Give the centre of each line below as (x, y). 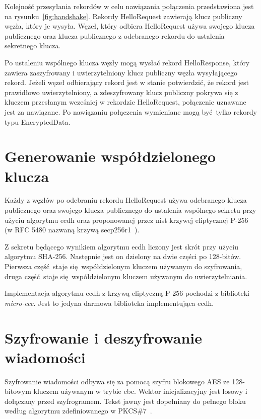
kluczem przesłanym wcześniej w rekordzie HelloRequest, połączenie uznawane (125, 102)
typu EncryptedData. (38, 121)
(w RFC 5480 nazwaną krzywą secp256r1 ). (72, 230)
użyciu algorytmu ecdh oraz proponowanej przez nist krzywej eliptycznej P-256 (126, 220)
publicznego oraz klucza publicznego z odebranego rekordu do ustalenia (115, 35)
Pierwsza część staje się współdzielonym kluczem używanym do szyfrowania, (123, 266)
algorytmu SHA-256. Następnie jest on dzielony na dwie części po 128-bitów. (123, 256)
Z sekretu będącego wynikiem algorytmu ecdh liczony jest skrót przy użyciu (121, 246)
